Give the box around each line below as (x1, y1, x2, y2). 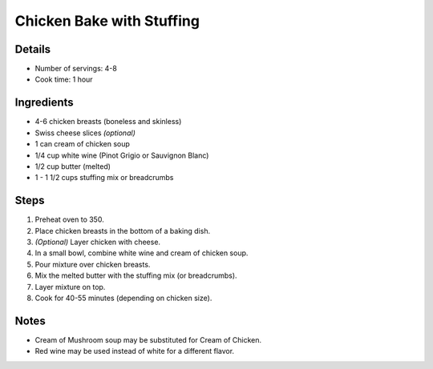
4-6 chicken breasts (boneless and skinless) (34, 117, 182, 126)
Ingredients (14, 96, 74, 110)
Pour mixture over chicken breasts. (34, 259, 151, 269)
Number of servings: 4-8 (34, 64, 118, 74)
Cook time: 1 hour (34, 74, 93, 84)
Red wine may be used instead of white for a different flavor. (34, 347, 235, 356)
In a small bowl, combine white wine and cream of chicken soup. (34, 248, 249, 258)
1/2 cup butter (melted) (34, 161, 111, 171)
